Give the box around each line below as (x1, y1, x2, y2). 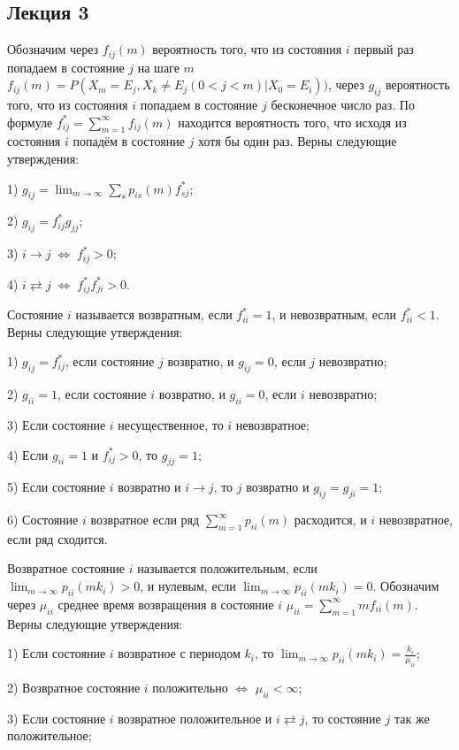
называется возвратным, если (75, 305, 233, 324)
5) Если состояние (7, 478, 106, 496)
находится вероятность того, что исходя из (178, 112, 407, 131)
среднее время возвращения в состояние (57, 594, 274, 613)
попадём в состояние (73, 132, 185, 150)
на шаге (137, 57, 180, 76)
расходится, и (294, 510, 367, 529)
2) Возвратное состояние (7, 678, 141, 697)
